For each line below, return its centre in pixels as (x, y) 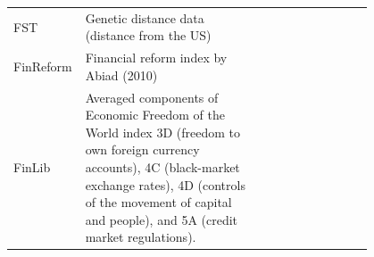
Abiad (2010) (121, 75)
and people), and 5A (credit (162, 219)
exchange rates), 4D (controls (165, 184)
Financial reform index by (156, 58)
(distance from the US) (148, 35)
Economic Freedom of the (155, 115)
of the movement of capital (158, 202)
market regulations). (141, 237)
